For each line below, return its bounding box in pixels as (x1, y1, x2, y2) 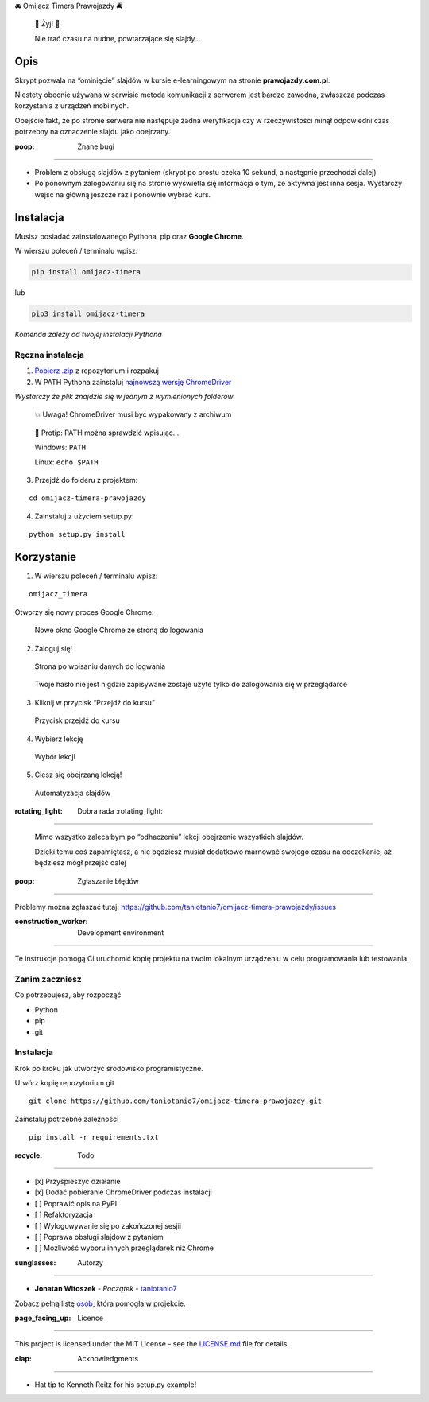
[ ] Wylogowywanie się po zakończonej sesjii (34, 1221, 182, 1230)
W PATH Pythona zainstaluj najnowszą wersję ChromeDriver (34, 377, 232, 386)
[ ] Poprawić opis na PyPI (34, 1198, 118, 1208)
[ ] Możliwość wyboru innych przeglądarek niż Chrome (34, 1243, 214, 1252)
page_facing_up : (14, 1313, 71, 1322)
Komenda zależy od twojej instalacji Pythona (14, 330, 162, 340)
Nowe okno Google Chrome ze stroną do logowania (34, 625, 204, 635)
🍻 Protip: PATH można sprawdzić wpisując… (34, 428, 180, 437)
